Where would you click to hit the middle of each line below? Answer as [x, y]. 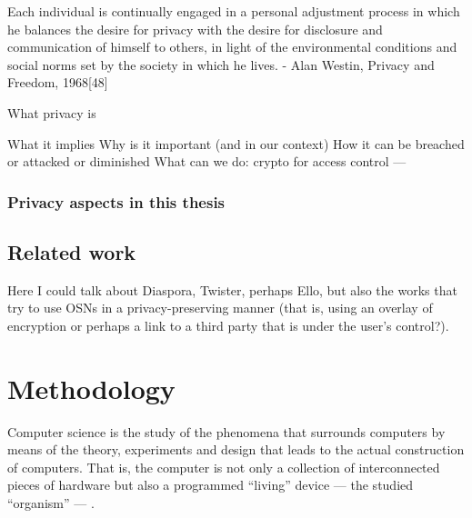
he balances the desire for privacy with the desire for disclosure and [195, 29]
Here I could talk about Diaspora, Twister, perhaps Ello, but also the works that [232, 289]
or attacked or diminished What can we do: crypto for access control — [207, 161]
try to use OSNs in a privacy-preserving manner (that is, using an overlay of [220, 308]
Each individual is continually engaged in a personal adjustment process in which [234, 11]
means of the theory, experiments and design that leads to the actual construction [236, 449]
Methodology [91, 388]
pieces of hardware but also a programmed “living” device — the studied [211, 485]
